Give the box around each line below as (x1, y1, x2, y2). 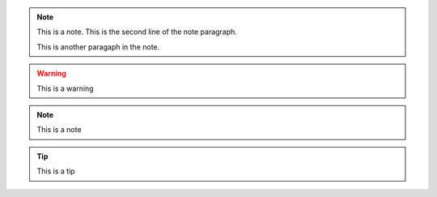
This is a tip (36, 166, 76, 176)
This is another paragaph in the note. (36, 41, 160, 52)
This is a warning (36, 84, 94, 93)
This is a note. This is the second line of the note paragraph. (36, 27, 238, 36)
